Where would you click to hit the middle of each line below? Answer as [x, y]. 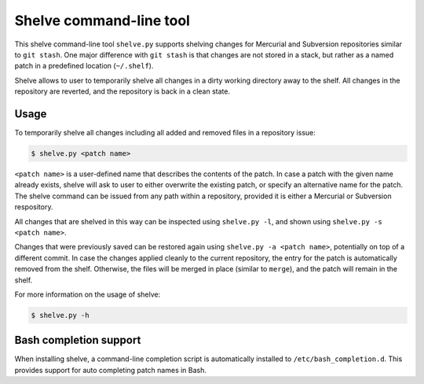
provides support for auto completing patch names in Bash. [111, 370]
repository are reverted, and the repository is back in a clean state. [122, 91]
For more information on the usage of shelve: [88, 294]
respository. [34, 207]
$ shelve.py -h [60, 315]
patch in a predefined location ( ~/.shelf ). [84, 66]
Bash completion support [78, 340]
